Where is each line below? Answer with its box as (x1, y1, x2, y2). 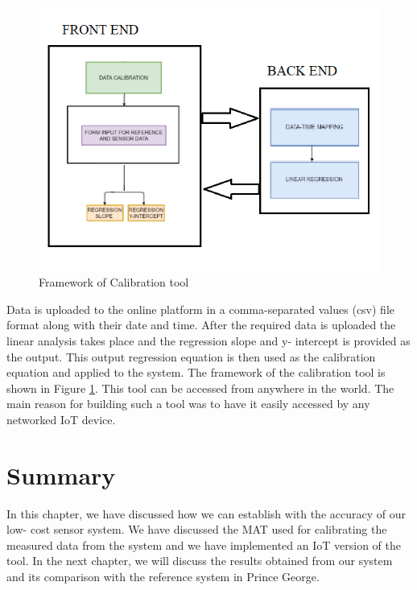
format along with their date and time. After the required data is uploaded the (6, 316, 396, 333)
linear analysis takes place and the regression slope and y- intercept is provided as (6, 332, 411, 349)
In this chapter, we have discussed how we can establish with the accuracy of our (6, 505, 406, 522)
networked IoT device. (6, 411, 116, 427)
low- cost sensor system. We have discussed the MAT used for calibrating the (6, 521, 387, 538)
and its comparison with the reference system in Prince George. (6, 568, 320, 585)
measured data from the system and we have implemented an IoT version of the (6, 536, 401, 553)
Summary (6, 458, 116, 491)
